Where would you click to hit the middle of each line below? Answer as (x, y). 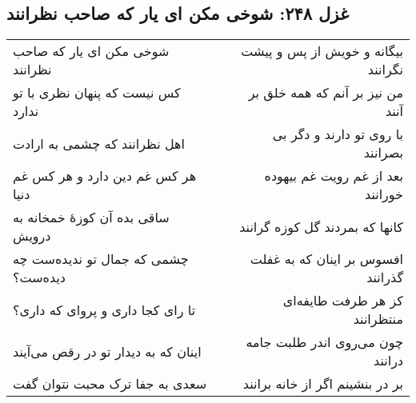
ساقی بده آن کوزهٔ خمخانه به (91, 217)
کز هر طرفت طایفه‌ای (343, 301)
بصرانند (383, 153)
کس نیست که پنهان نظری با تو (97, 93)
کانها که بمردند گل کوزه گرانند (321, 226)
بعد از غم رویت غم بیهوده (334, 176)
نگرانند (385, 70)
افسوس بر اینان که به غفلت (326, 259)
